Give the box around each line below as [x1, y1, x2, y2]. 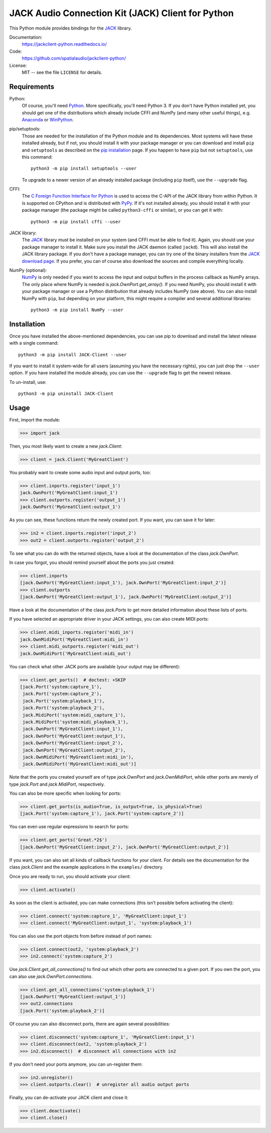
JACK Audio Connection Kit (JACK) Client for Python [9, 8, 234, 19]
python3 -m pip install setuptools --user [31, 166, 137, 172]
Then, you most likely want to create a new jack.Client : [9, 443, 122, 449]
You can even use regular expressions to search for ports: [9, 823, 129, 830]
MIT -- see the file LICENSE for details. [22, 69, 102, 75]
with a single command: [9, 340, 59, 346]
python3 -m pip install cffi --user [31, 219, 121, 224]
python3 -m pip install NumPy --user [31, 307, 124, 313]
